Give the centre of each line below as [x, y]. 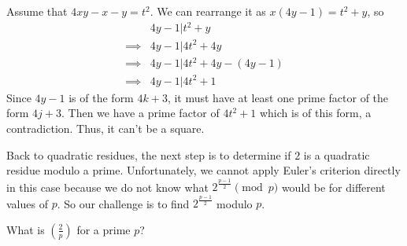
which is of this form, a [315, 113]
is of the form [101, 97]
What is [26, 229]
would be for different [333, 187]
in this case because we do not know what [107, 187]
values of [27, 203]
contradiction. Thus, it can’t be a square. [105, 128]
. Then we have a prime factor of [141, 113]
